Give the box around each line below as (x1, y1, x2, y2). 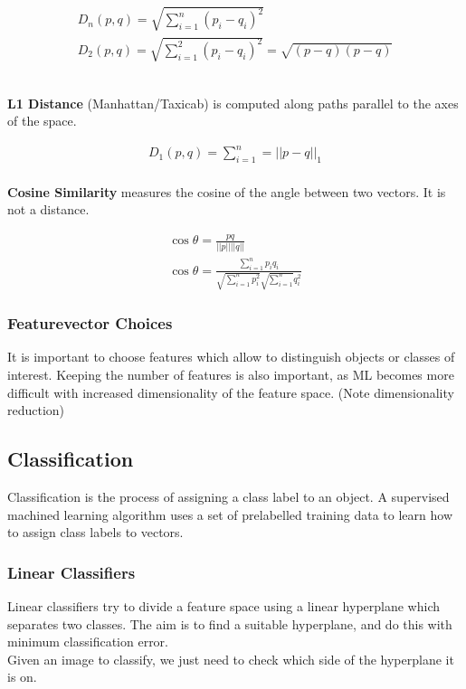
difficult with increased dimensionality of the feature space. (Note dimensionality (7, 382, 454, 401)
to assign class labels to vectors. (7, 523, 184, 542)
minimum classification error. (7, 632, 168, 651)
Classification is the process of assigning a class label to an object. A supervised (7, 487, 450, 506)
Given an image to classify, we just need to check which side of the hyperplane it (7, 649, 454, 668)
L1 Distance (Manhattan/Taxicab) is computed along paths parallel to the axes (7, 93, 459, 112)
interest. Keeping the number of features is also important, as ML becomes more (7, 365, 454, 384)
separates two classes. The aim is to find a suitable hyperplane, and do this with (7, 614, 452, 633)
